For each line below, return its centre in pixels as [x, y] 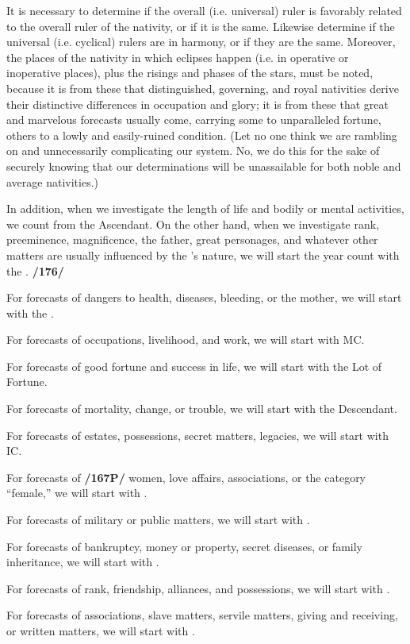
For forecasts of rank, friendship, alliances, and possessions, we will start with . [198, 588]
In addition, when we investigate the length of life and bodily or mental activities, [205, 208]
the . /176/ [35, 270]
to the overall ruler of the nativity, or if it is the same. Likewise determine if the [201, 26]
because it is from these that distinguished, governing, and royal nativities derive [203, 88]
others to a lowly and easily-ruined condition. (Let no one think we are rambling [202, 135]
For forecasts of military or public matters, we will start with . [158, 520]
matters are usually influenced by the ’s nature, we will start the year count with [203, 255]
